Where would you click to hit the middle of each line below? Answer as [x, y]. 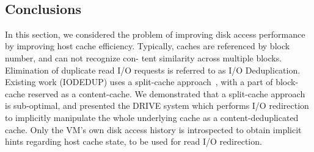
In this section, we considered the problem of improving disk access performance [155, 34]
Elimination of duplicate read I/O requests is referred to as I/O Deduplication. [153, 70]
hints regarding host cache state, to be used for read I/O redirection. [133, 141]
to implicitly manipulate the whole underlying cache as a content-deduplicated [152, 117]
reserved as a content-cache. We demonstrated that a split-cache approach [166, 93]
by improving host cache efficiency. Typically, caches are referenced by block [148, 46]
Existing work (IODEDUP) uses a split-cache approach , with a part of [139, 82]
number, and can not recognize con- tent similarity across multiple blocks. [144, 57]
